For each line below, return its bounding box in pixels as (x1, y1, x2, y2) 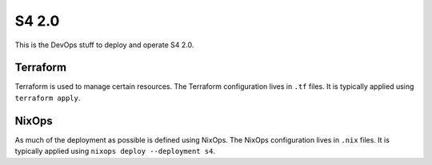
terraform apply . (14, 93, 81, 103)
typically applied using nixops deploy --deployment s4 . (14, 147, 216, 156)
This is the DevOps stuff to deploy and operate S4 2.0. (14, 40, 194, 50)
